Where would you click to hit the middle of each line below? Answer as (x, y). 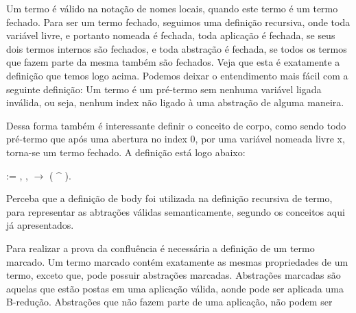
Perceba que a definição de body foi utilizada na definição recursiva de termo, (169, 198)
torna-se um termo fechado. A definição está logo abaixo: (126, 152)
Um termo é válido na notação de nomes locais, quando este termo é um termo (172, 8)
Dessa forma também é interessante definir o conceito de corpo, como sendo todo (176, 125)
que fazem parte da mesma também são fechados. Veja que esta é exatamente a (173, 62)
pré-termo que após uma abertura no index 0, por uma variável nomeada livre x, (176, 139)
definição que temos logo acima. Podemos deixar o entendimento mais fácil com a (177, 75)
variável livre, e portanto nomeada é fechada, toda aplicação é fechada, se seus (171, 35)
